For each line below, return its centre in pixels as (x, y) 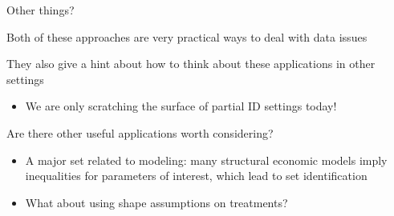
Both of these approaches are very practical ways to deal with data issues (187, 36)
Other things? (41, 10)
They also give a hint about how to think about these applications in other (191, 64)
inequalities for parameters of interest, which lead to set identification (196, 176)
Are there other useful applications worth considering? (140, 132)
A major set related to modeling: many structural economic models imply (206, 160)
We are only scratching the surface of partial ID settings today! (181, 106)
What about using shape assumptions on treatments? (156, 202)
